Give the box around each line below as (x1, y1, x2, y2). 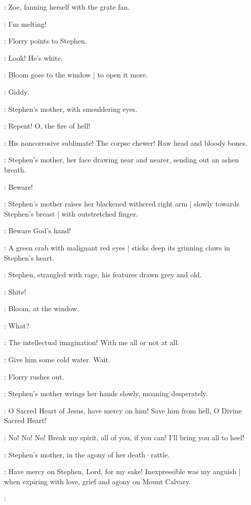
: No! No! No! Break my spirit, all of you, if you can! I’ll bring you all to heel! (4, 432, 244, 443)
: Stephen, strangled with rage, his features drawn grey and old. (4, 269, 202, 280)
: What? (4, 320, 29, 330)
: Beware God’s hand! (4, 225, 71, 236)
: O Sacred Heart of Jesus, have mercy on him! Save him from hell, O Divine (4, 405, 242, 415)
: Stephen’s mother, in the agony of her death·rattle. (4, 449, 170, 459)
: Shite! (4, 286, 26, 297)
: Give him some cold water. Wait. (4, 354, 110, 365)
